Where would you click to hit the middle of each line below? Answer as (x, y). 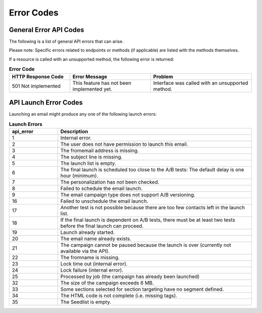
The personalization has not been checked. (110, 182)
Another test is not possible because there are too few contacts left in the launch (153, 207)
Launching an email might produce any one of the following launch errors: (83, 114)
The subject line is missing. (91, 156)
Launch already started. (88, 232)
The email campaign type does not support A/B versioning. (128, 195)
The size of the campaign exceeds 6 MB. (107, 282)
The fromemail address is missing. (100, 150)
